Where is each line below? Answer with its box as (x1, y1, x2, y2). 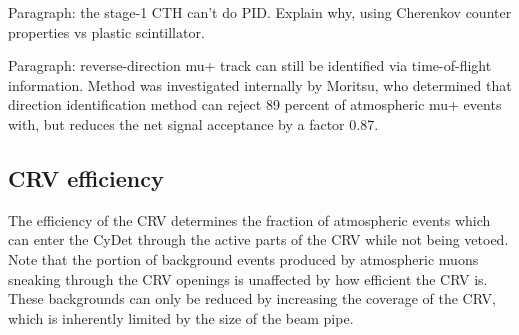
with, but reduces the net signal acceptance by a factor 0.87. (8, 113, 379, 134)
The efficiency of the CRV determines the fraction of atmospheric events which (8, 209, 491, 230)
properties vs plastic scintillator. (8, 21, 205, 42)
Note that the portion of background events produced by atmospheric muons (8, 248, 479, 269)
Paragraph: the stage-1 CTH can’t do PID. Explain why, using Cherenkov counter (8, 2, 512, 22)
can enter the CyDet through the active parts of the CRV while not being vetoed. (8, 229, 509, 250)
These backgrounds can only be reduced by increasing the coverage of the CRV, (8, 288, 496, 309)
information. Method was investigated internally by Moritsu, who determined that (8, 74, 512, 95)
